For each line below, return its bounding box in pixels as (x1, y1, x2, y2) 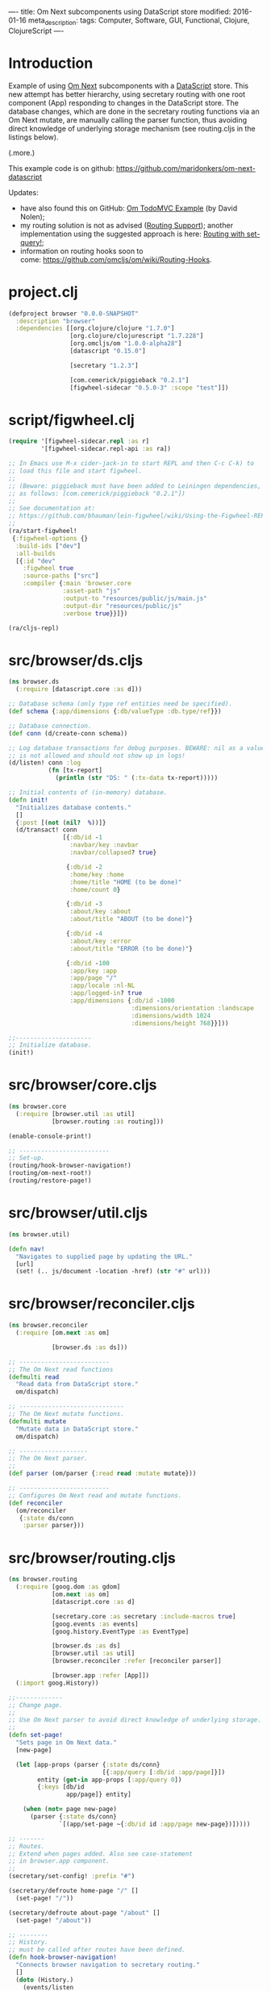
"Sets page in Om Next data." (15, 1739, 117, 1747)
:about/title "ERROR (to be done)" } (69, 944, 194, 952)
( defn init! (8, 796, 48, 804)
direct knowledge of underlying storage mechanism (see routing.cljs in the (8, 123, 256, 133)
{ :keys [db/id (37, 1783, 85, 1791)
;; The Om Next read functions (8, 1365, 114, 1373)
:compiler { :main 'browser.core (23, 580, 131, 588)
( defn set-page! (8, 1731, 63, 1739)
